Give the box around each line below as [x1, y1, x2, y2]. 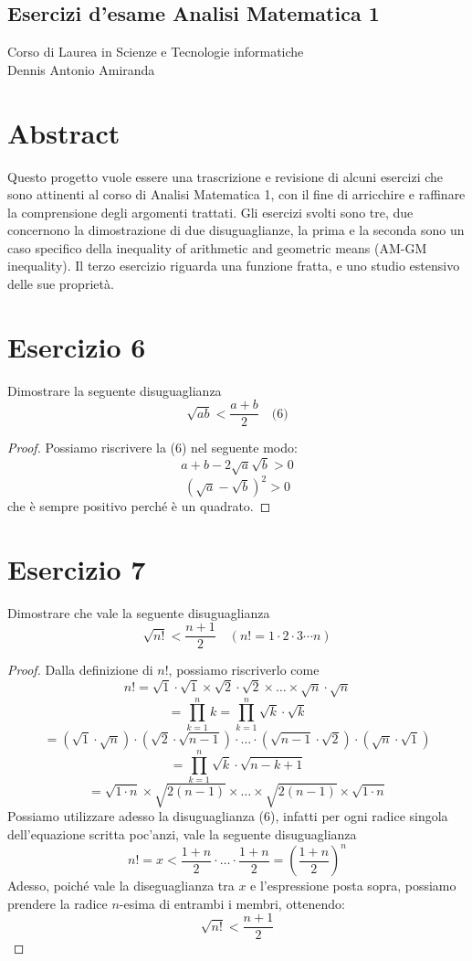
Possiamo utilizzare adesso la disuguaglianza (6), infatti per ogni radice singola [7, 806, 448, 826]
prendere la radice [7, 893, 108, 913]
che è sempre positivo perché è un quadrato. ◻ [7, 497, 271, 516]
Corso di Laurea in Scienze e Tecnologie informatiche [7, 42, 304, 61]
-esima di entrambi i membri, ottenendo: [119, 893, 345, 913]
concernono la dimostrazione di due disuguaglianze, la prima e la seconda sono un [7, 220, 465, 240]
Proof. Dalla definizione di [7, 660, 153, 679]
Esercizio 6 [7, 327, 146, 365]
